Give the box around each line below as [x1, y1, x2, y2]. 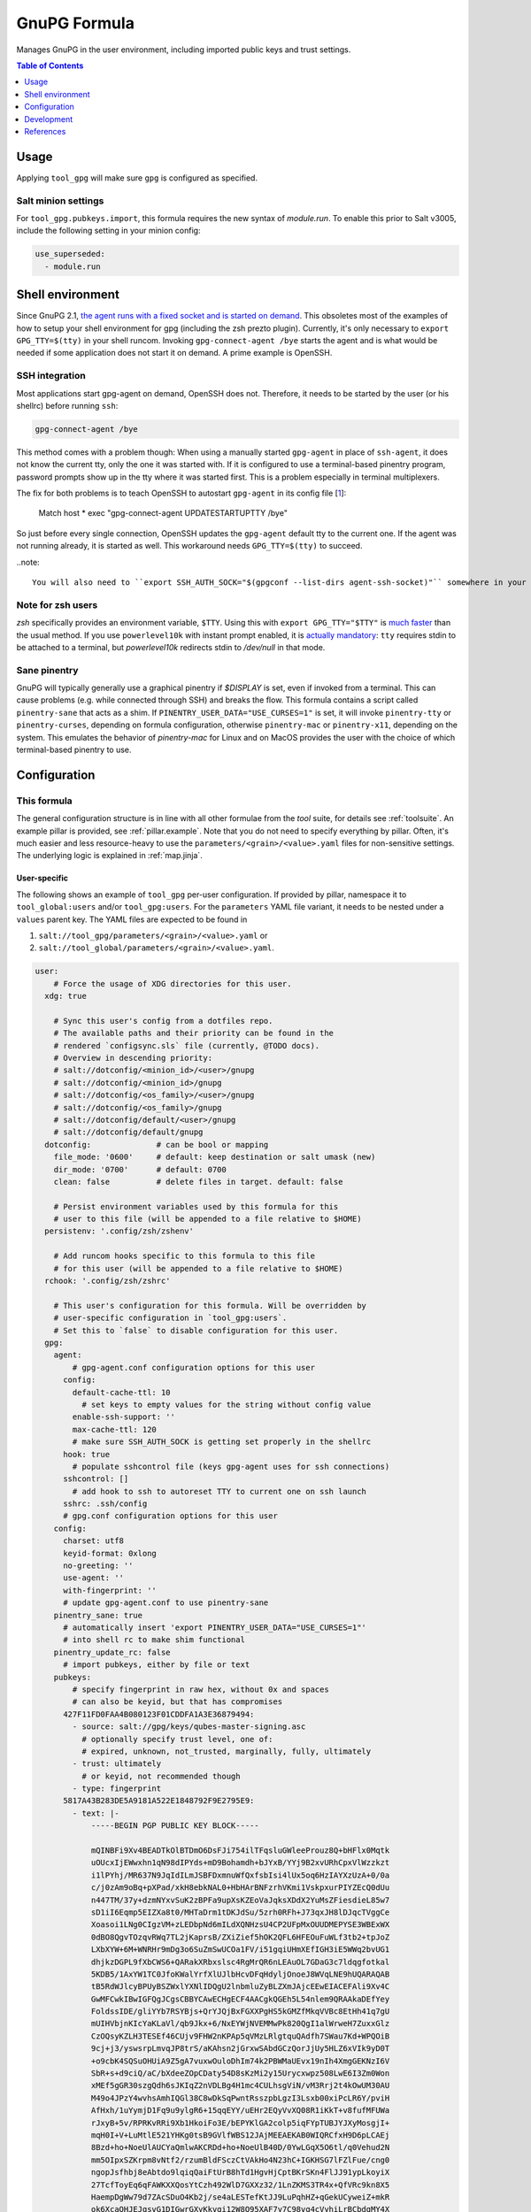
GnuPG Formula [16, 13, 135, 33]
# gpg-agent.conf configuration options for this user [72, 1363, 316, 1372]
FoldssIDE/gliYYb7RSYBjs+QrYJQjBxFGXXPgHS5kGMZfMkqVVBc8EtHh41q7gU [90, 2007, 390, 2016]
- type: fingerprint [72, 1784, 162, 1793]
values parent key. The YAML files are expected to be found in [16, 914, 248, 925]
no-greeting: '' [63, 1561, 134, 1571]
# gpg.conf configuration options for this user [63, 1511, 278, 1521]
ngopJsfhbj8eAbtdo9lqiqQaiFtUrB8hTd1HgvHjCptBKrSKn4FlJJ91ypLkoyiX [90, 2168, 390, 2177]
